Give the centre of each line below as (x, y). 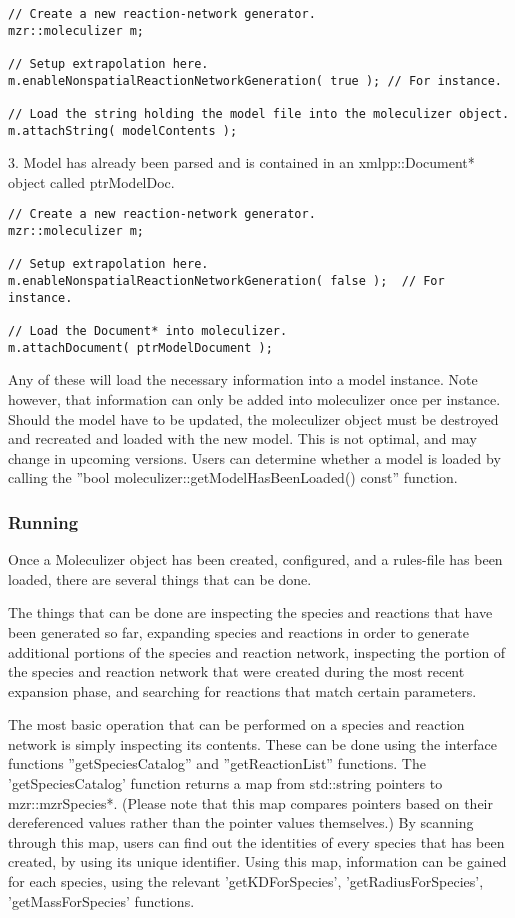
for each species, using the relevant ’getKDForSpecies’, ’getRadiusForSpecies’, (246, 881)
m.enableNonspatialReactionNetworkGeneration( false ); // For (226, 281)
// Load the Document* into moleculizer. (148, 331)
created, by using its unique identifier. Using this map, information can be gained (257, 861)
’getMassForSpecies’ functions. (101, 900)
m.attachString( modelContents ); (123, 130)
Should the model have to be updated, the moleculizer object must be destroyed (253, 418)
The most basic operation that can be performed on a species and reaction (236, 724)
